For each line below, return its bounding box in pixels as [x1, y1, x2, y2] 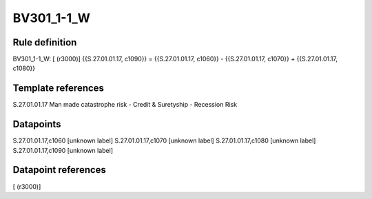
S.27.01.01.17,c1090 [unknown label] [12, 146, 114, 154]
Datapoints [12, 118, 61, 130]
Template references [12, 83, 105, 94]
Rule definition [12, 36, 77, 48]
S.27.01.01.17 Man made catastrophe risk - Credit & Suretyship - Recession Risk [12, 101, 238, 109]
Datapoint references [12, 164, 107, 176]
